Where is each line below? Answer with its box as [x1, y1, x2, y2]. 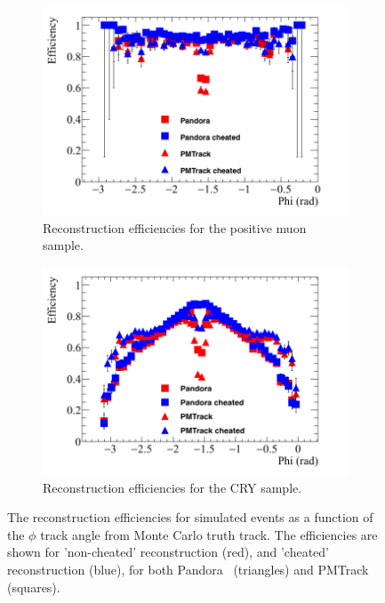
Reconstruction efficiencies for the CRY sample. [43, 478, 302, 496]
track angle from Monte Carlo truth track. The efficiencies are [40, 525, 378, 543]
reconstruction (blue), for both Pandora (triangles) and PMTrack [7, 559, 369, 578]
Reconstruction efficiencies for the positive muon [43, 218, 307, 237]
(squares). [7, 577, 60, 596]
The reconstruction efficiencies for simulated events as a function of [7, 508, 373, 527]
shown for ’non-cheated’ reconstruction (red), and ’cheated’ [7, 543, 329, 561]
